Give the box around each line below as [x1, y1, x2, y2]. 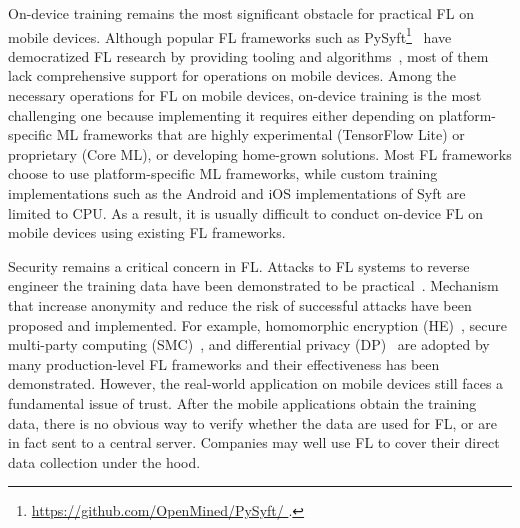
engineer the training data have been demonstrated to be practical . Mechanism [8, 275, 499, 296]
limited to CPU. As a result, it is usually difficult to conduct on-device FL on [8, 202, 483, 223]
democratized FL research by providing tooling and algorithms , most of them [8, 45, 489, 66]
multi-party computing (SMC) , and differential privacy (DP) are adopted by [8, 334, 490, 355]
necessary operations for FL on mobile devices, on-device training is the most [8, 85, 482, 106]
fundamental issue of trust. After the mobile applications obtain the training [8, 392, 477, 413]
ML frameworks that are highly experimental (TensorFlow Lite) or [56, 124, 465, 145]
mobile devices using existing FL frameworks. [8, 222, 286, 243]
